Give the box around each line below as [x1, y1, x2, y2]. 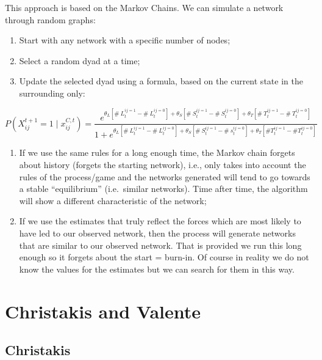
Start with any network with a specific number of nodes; [19, 34, 231, 46]
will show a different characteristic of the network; [19, 194, 207, 207]
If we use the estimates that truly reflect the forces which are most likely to [19, 215, 301, 227]
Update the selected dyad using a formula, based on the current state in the [19, 75, 303, 87]
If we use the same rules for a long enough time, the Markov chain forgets [19, 146, 295, 159]
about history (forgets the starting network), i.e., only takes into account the [19, 158, 306, 171]
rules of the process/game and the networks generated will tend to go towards [19, 170, 310, 183]
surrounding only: [19, 86, 85, 99]
